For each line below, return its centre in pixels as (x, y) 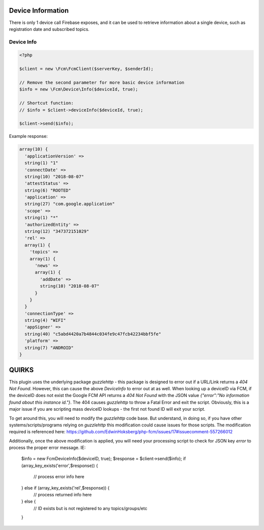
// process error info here (59, 477)
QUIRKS (22, 370)
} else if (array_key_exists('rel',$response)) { (66, 488)
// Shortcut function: (46, 103)
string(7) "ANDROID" (49, 348)
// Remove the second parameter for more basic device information (102, 83)
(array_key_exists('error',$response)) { (60, 465)
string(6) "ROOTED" (48, 190)
